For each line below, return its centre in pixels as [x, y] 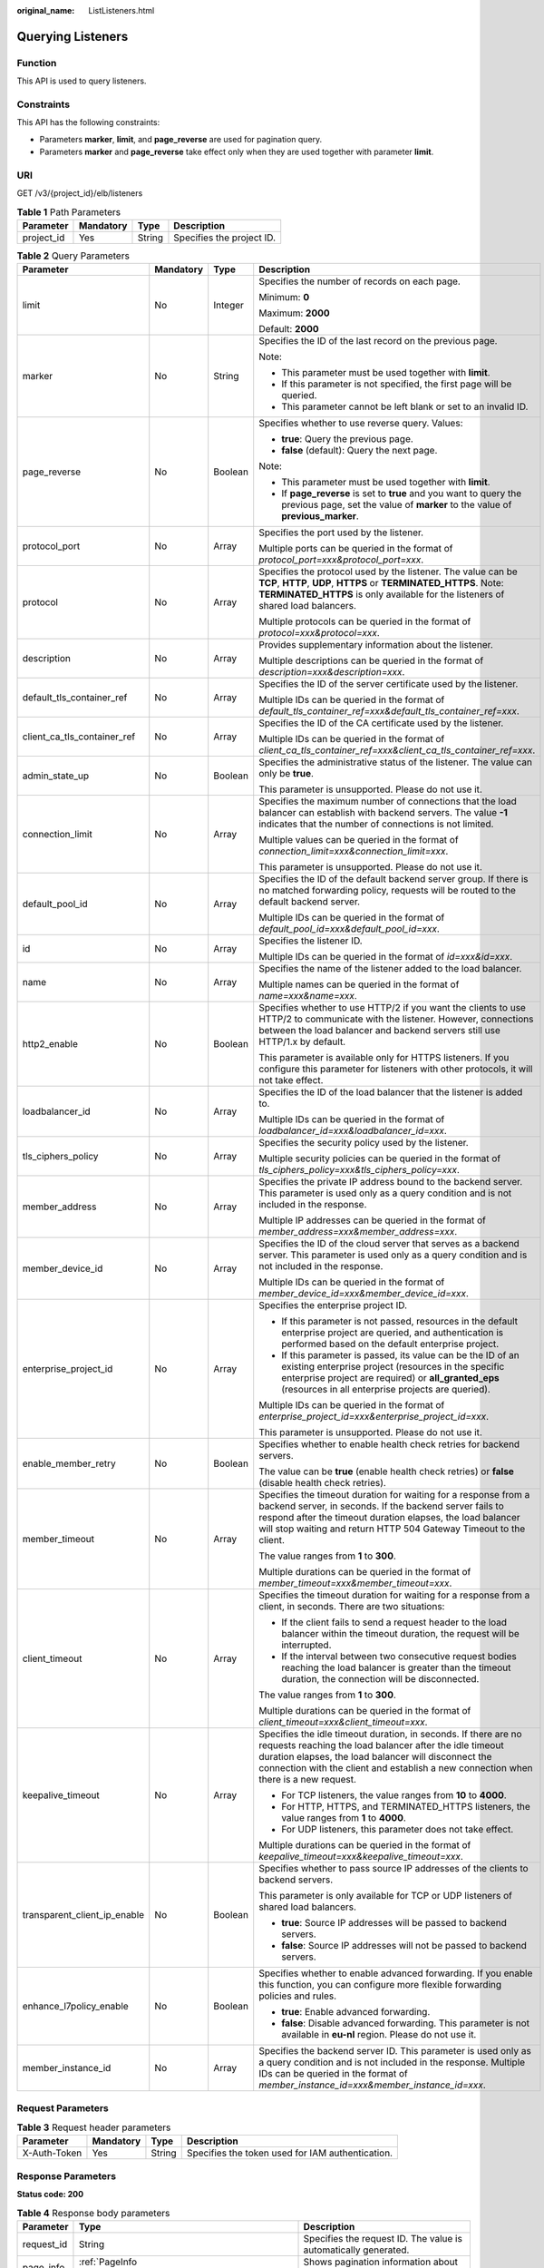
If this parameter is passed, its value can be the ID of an [401, 1355]
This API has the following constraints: [88, 122]
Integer [229, 306]
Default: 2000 [289, 329]
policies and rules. [298, 1996]
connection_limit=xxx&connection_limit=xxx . [354, 851]
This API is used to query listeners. [82, 81]
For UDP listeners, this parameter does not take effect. [398, 1830]
